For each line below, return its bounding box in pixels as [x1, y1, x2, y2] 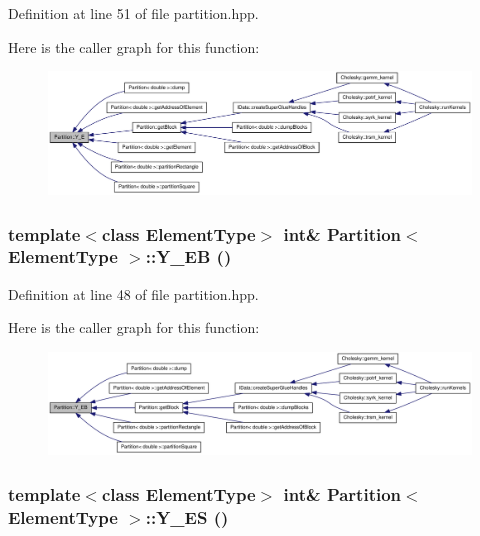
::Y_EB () [145, 244, 232, 269]
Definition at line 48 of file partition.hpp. [8, 283, 259, 304]
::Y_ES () [145, 504, 229, 529]
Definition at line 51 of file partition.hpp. [8, 3, 259, 23]
